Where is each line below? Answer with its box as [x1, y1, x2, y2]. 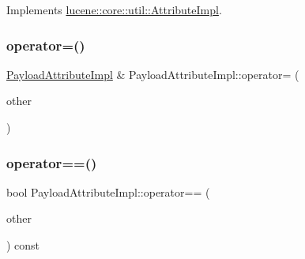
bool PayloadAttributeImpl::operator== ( [6, 183, 210, 200]
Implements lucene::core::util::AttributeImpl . [6, 2, 222, 17]
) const [6, 237, 40, 253]
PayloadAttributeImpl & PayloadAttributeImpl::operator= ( [6, 66, 299, 82]
